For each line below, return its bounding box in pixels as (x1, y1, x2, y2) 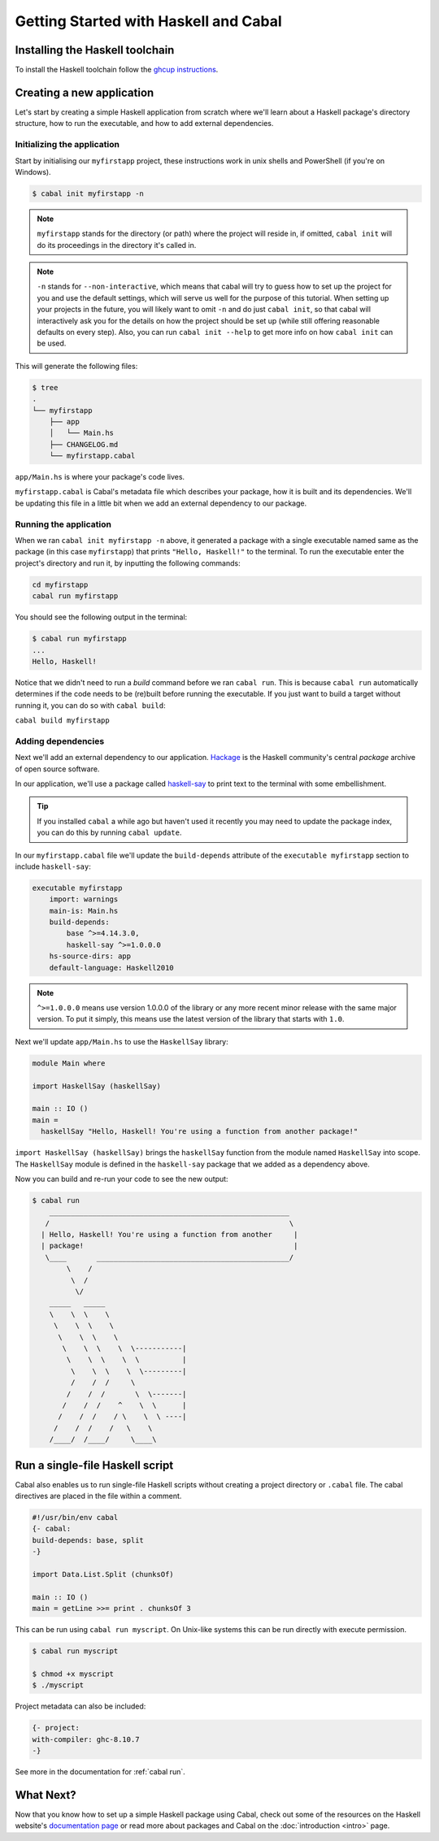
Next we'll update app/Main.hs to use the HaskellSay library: (15, 1036, 229, 1046)
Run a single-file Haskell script (15, 1458, 174, 1472)
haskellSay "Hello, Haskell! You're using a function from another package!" (41, 1127, 359, 1136)
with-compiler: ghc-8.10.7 (32, 1735, 140, 1743)
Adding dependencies (15, 736, 105, 747)
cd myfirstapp (32, 580, 89, 589)
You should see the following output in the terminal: (15, 612, 188, 622)
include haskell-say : (15, 862, 91, 871)
